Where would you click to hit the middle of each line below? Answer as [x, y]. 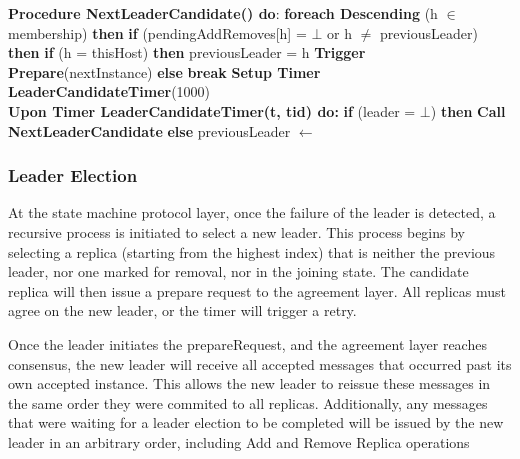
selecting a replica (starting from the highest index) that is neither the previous [252, 251]
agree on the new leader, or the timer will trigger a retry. [182, 310]
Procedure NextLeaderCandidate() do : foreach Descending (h [223, 13]
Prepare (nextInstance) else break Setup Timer [164, 71]
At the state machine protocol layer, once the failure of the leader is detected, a [252, 212]
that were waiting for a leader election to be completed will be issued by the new [256, 422]
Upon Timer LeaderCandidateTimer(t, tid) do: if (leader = [212, 110]
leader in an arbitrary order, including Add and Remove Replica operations [239, 441]
